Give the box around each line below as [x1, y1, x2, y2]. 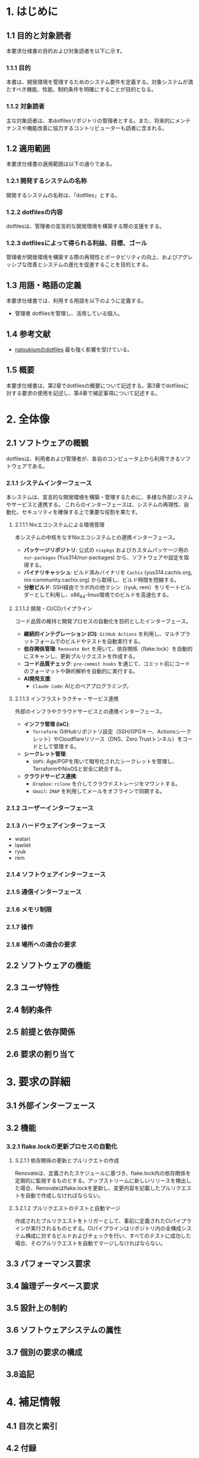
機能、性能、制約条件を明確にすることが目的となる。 [26, 86, 157, 93]
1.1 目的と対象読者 [6, 30, 72, 41]
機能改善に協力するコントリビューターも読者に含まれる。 [26, 124, 168, 131]
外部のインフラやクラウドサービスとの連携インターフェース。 [14, 707, 165, 715]
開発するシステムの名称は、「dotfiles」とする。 [6, 191, 121, 199]
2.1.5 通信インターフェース [6, 887, 82, 896]
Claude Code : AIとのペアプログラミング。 [32, 682, 132, 689]
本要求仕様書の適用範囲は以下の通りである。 [6, 160, 116, 168]
